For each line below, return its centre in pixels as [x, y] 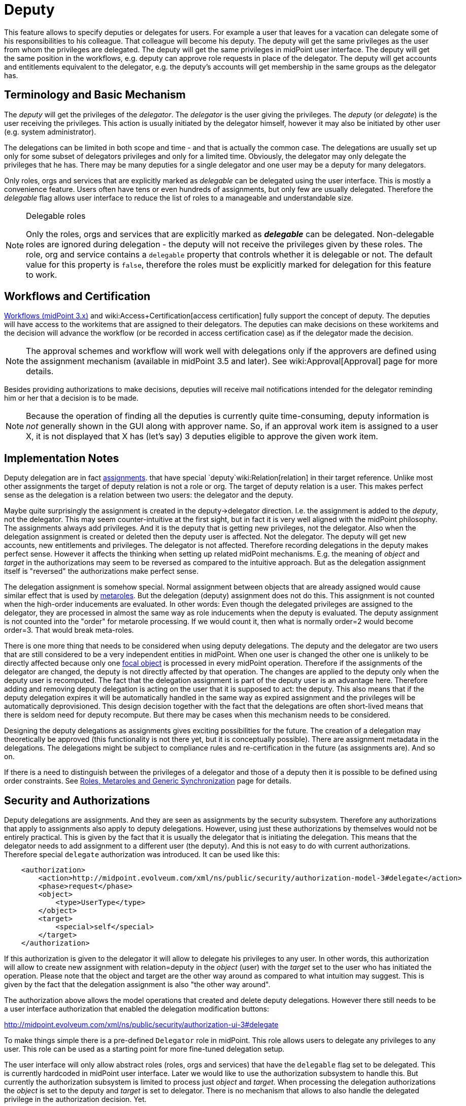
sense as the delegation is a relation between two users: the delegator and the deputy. [149, 495]
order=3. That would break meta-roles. [69, 630]
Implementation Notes [62, 458]
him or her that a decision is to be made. [71, 398]
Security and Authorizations [77, 800]
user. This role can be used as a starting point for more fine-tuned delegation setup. [144, 1049]
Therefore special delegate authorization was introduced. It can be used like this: [142, 855]
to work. [42, 274]
